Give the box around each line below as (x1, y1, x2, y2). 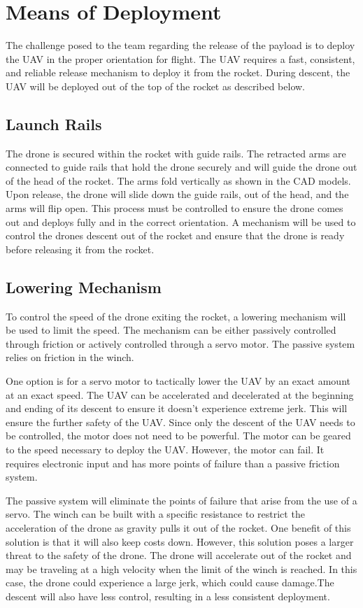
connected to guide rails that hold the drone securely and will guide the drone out (6, 160, 357, 174)
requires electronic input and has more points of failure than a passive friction (6, 455, 340, 470)
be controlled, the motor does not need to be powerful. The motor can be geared (6, 428, 351, 443)
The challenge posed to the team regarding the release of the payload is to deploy (6, 38, 355, 52)
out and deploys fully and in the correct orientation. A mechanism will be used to (6, 214, 356, 229)
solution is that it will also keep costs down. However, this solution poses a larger (6, 534, 354, 549)
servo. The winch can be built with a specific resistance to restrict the (6, 507, 305, 521)
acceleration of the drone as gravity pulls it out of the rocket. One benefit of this (6, 520, 351, 535)
